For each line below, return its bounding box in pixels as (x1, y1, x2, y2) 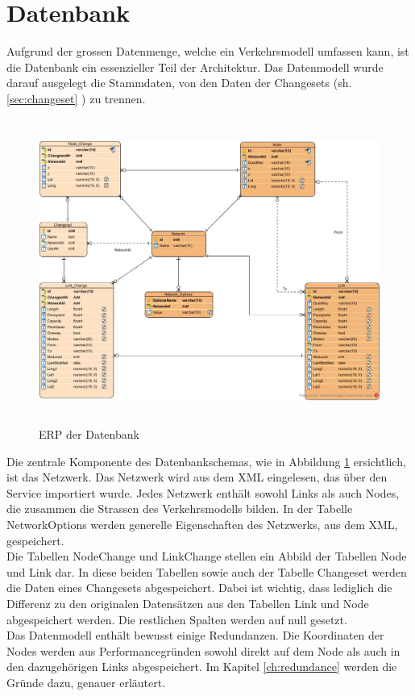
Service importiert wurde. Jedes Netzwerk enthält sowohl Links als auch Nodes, (6, 484, 400, 501)
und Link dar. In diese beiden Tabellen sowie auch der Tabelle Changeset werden (6, 563, 407, 580)
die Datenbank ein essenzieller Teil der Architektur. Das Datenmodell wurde (6, 58, 384, 75)
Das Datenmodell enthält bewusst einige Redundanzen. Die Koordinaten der (6, 627, 384, 644)
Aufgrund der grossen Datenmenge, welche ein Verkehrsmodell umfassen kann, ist (6, 43, 409, 60)
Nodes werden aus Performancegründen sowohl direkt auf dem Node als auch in (6, 642, 400, 659)
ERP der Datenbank (39, 426, 139, 443)
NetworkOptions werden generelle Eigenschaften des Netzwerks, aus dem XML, (6, 516, 398, 532)
